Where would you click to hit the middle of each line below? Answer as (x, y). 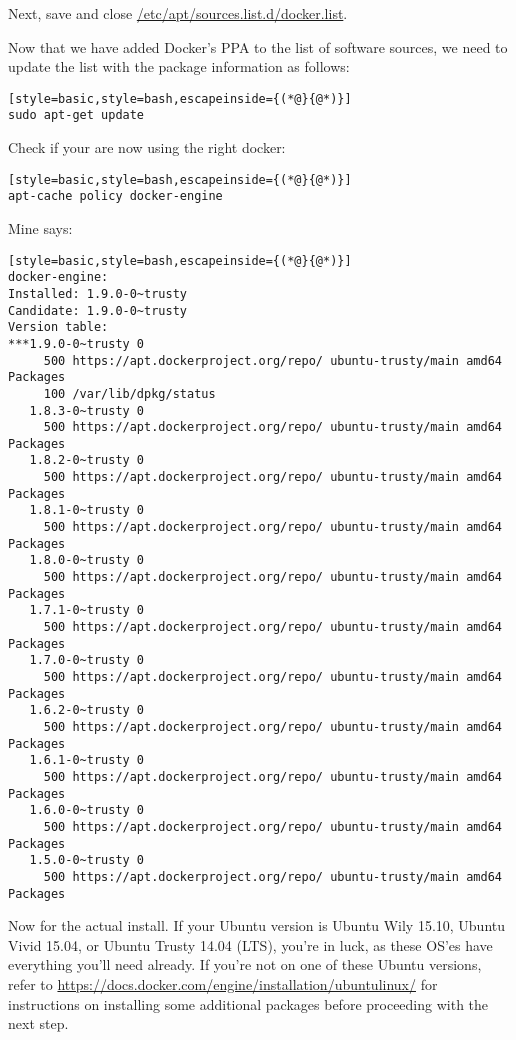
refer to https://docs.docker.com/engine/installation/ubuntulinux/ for (223, 983)
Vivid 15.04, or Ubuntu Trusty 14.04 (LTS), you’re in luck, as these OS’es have (250, 944)
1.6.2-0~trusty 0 (87, 710)
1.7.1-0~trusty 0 (87, 610)
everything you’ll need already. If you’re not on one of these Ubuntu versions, (245, 964)
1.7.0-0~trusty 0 (87, 660)
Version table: (58, 327)
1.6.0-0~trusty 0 (87, 810)
